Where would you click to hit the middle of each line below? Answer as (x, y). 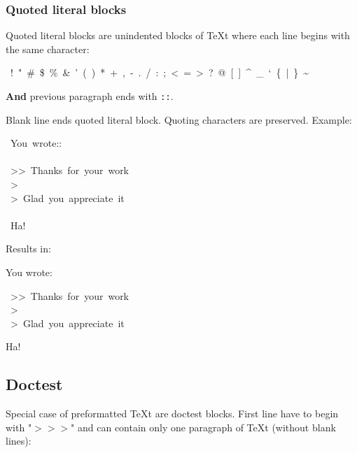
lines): (19, 441)
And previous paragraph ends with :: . (90, 96)
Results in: (28, 249)
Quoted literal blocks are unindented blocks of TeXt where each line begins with (178, 35)
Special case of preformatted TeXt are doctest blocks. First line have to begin (172, 414)
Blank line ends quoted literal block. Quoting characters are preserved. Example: (179, 119)
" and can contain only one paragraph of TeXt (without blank (203, 427)
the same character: (48, 49)
